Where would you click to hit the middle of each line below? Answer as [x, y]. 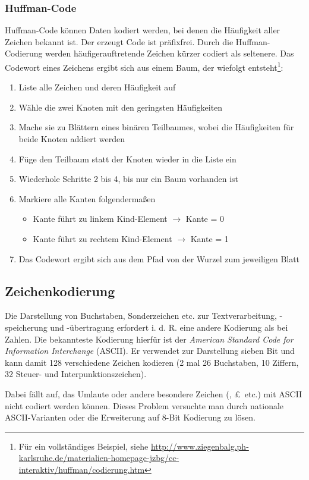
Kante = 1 [209, 239]
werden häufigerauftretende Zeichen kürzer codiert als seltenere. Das [170, 53]
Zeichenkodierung [60, 291]
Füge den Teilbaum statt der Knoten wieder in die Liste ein [127, 159]
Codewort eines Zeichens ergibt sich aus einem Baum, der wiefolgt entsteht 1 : [144, 66]
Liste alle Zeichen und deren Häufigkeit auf [97, 87]
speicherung [26, 327]
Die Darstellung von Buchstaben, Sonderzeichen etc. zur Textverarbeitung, [141, 316]
